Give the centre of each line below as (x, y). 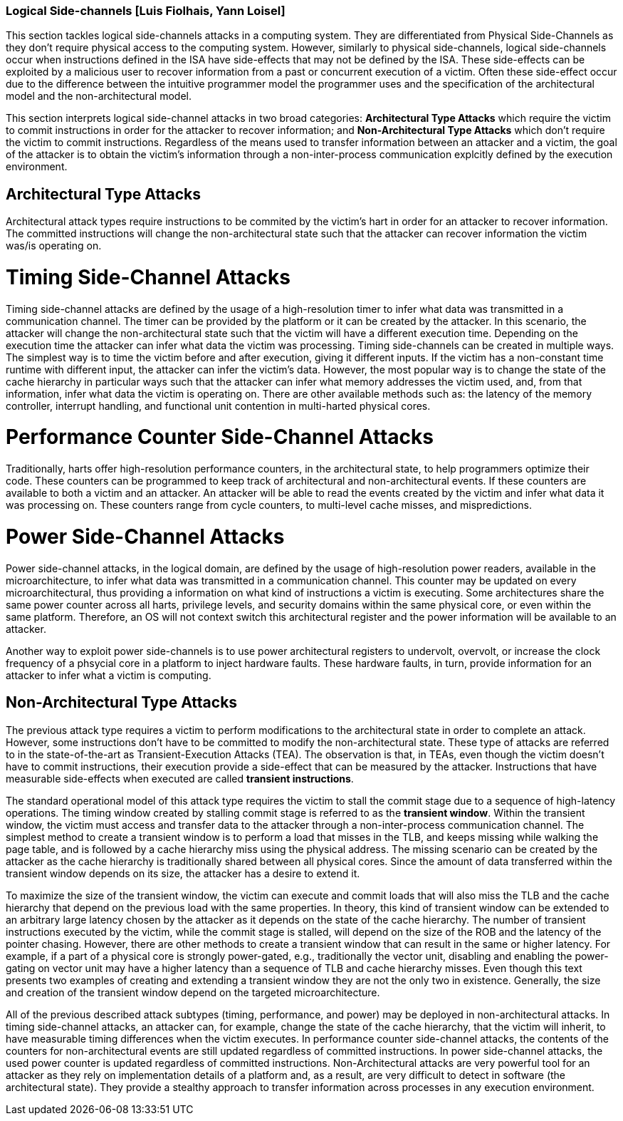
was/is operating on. (54, 246)
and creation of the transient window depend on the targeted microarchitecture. (193, 992)
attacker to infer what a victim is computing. (109, 675)
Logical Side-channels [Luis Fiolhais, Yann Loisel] (146, 11)
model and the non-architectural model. (99, 96)
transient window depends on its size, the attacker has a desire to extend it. (183, 873)
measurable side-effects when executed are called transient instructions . (180, 778)
